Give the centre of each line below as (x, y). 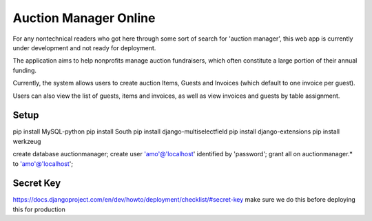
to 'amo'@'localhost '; (43, 164)
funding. (25, 70)
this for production (39, 209)
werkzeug (27, 141)
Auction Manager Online (84, 18)
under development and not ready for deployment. (84, 48)
